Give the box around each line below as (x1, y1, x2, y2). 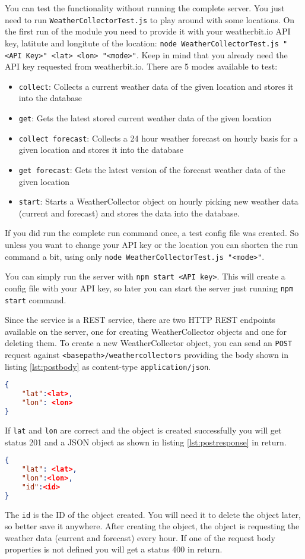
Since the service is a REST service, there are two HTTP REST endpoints (5, 313, 275, 326)
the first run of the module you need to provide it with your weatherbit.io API (5, 25, 291, 37)
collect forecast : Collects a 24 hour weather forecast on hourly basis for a (18, 131, 298, 144)
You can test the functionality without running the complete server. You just (5, 2, 285, 14)
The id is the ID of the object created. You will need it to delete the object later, (5, 508, 301, 520)
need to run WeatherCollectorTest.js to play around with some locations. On (5, 13, 295, 26)
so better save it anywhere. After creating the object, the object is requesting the (5, 520, 300, 532)
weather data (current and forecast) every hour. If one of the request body (5, 531, 275, 544)
